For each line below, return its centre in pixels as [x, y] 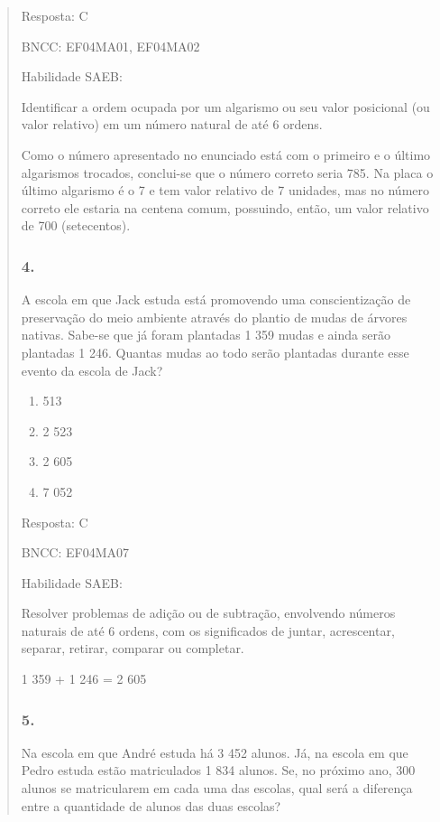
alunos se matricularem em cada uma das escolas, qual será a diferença [217, 788]
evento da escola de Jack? [92, 370]
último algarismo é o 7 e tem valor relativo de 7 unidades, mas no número [225, 190]
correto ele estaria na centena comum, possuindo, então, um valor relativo [225, 207]
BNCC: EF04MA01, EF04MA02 [110, 46]
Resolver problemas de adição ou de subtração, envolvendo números [208, 613]
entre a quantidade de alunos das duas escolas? [151, 805]
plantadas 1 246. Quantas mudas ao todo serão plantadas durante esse [215, 352]
